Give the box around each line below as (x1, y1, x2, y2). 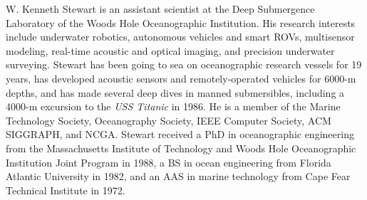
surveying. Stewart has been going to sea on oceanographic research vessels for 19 (6, 57, 362, 72)
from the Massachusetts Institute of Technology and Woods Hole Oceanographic (6, 140, 356, 155)
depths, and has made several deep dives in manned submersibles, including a (6, 85, 345, 100)
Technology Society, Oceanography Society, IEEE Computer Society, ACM (6, 112, 331, 127)
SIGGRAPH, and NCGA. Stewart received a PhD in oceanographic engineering (6, 127, 354, 142)
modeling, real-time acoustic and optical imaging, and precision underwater (6, 43, 335, 58)
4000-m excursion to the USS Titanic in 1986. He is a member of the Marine (6, 99, 341, 114)
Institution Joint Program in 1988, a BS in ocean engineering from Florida (6, 154, 331, 169)
